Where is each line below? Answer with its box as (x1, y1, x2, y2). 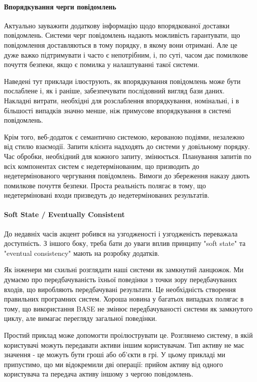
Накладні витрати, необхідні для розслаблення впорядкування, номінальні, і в (4, 95, 239, 105)
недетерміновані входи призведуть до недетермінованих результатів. (4, 190, 209, 200)
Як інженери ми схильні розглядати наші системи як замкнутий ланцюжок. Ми (4, 264, 244, 275)
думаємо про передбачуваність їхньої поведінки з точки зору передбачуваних (4, 274, 237, 285)
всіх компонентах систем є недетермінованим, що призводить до (4, 160, 199, 171)
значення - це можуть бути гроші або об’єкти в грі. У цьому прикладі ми (4, 349, 226, 360)
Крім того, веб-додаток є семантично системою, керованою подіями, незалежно (4, 131, 245, 142)
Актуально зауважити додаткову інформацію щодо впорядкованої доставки (4, 20, 230, 30)
